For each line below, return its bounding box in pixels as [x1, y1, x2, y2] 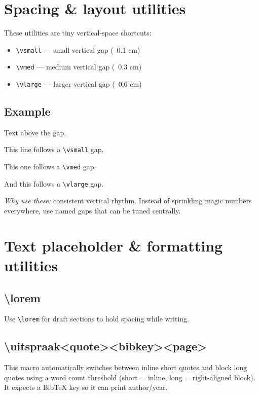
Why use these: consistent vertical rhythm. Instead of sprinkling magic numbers [4, 195, 252, 206]
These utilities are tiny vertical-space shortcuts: [4, 27, 152, 38]
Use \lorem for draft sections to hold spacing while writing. [4, 313, 190, 324]
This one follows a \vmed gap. [4, 161, 96, 172]
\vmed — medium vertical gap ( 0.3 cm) [16, 61, 142, 72]
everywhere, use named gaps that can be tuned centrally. [4, 205, 181, 216]
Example [4, 103, 51, 119]
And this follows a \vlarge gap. [4, 178, 104, 189]
